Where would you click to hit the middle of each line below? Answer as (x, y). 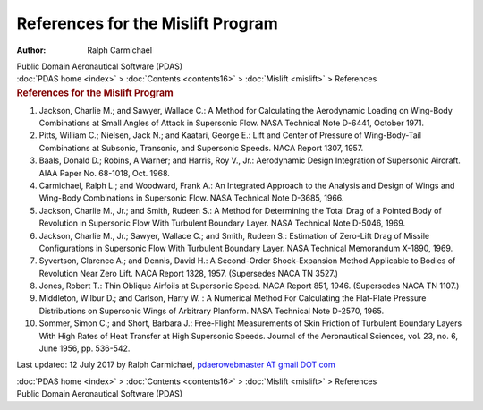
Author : (31, 50)
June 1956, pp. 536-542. (85, 348)
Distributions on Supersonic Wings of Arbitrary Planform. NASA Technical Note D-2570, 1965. (212, 311)
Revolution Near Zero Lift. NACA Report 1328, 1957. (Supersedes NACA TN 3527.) (189, 273)
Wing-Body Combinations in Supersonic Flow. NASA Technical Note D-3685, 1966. (191, 198)
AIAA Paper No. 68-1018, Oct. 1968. (104, 173)
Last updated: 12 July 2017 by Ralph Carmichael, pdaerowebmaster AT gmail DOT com (176, 365)
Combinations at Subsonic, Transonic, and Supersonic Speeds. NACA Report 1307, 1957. (201, 148)
